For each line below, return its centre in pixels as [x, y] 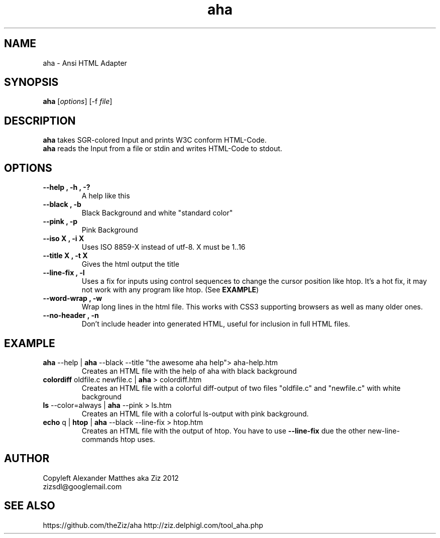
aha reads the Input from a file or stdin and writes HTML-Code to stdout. [162, 149]
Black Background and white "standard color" [157, 213]
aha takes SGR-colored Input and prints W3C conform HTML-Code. [155, 140]
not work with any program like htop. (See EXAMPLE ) [170, 290]
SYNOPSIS [31, 82]
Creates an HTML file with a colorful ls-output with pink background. [195, 413]
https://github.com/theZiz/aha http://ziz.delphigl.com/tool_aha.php [153, 525]
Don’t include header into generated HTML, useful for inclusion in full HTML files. [216, 324]
